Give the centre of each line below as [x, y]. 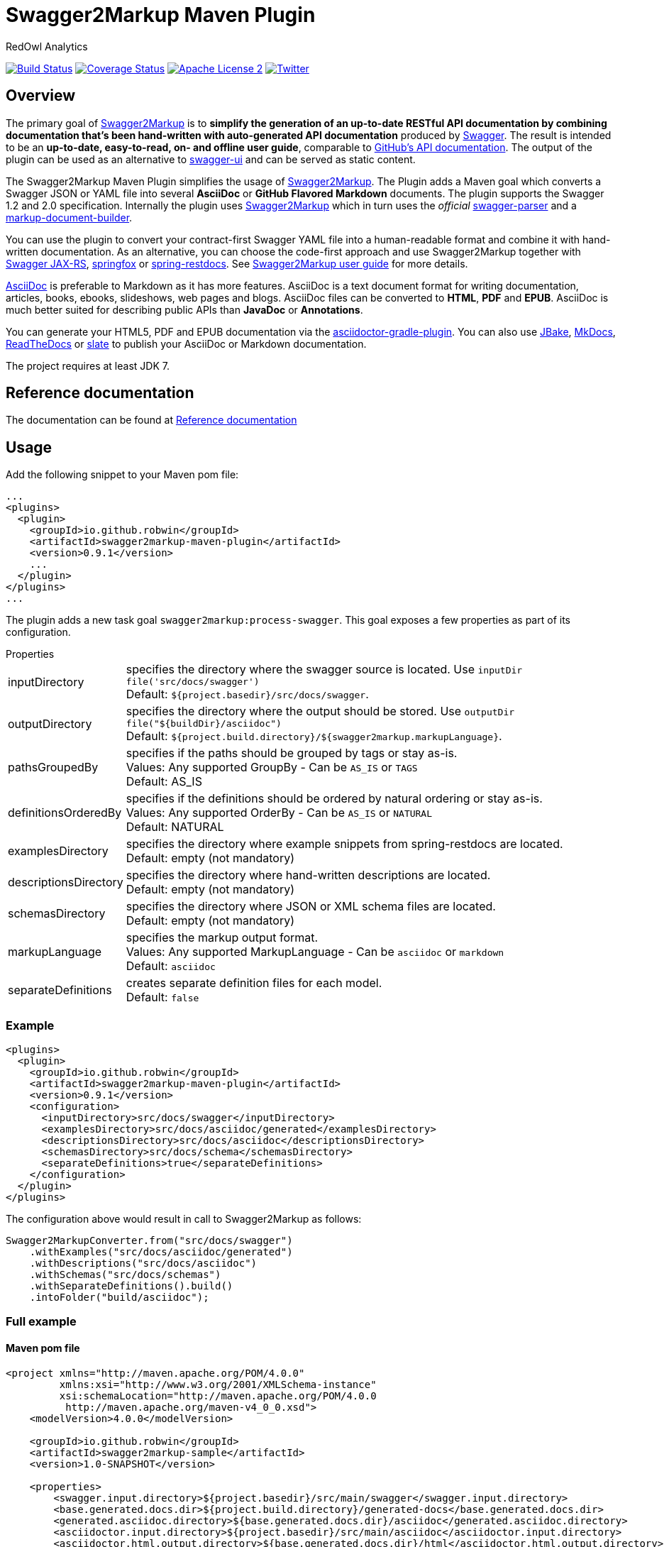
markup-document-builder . [69, 217]
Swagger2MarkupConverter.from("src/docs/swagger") [149, 1241]
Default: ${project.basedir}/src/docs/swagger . [247, 694]
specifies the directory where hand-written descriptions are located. [308, 875]
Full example [41, 1322]
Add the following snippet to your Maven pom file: [122, 475]
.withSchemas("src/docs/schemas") [125, 1275]
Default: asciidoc [171, 966]
